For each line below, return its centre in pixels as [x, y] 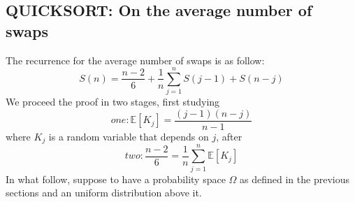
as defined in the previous [295, 179]
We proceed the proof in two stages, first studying [113, 102]
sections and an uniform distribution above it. [104, 193]
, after [229, 136]
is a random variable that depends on [129, 136]
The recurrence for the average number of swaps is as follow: [135, 60]
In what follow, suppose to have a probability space [116, 179]
